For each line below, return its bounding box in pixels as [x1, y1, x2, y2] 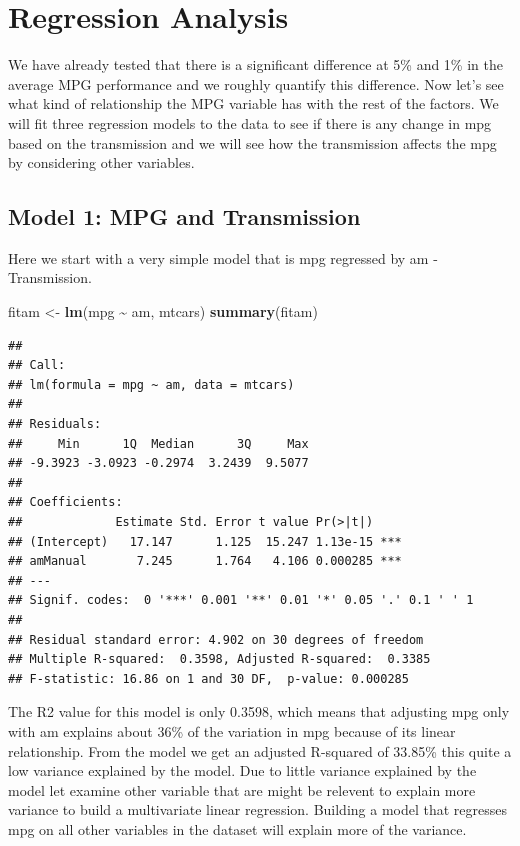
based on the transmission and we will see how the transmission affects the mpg [8, 132, 497, 153]
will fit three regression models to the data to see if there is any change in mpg [8, 112, 492, 133]
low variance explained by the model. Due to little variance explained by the [8, 760, 477, 781]
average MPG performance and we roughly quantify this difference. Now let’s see [8, 73, 504, 94]
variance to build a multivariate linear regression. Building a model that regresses [8, 799, 508, 820]
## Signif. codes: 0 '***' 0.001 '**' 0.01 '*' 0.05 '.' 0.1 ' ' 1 [8, 593, 474, 608]
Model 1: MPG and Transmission [8, 201, 361, 232]
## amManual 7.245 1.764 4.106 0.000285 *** [8, 554, 402, 569]
